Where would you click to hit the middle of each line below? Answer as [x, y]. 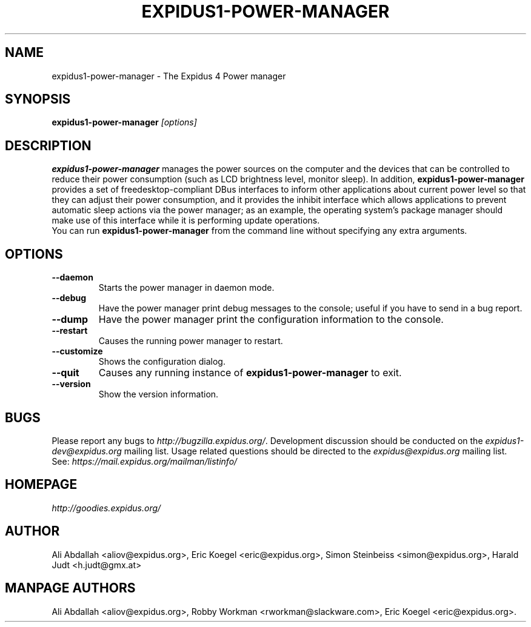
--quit [65, 373]
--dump [70, 320]
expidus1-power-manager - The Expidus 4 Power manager [169, 76]
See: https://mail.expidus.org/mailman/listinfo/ [145, 461]
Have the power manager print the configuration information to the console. [271, 320]
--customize [77, 351]
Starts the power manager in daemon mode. [186, 288]
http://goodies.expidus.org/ [106, 508]
